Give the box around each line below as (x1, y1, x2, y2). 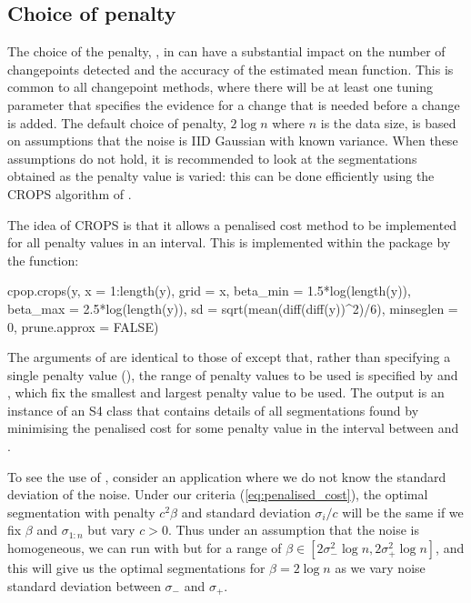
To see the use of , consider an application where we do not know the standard (7, 467, 446, 486)
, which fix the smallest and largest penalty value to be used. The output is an (7, 383, 445, 402)
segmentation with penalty (7, 502, 155, 521)
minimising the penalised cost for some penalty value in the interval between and (7, 418, 459, 437)
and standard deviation (181, 502, 311, 521)
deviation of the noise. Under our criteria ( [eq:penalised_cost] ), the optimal (7, 485, 428, 504)
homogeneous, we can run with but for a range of (7, 538, 282, 558)
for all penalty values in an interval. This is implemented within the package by (7, 233, 451, 252)
